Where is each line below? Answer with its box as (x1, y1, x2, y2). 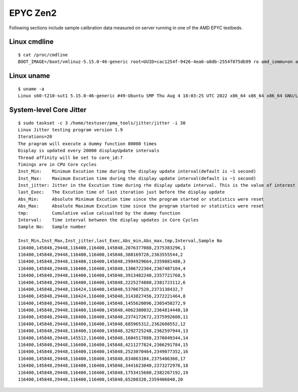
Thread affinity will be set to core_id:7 (18, 155, 123, 161)
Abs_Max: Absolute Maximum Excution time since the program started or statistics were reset (18, 203, 264, 209)
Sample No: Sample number (18, 224, 86, 230)
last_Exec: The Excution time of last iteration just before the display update (18, 189, 225, 195)
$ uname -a (18, 86, 45, 92)
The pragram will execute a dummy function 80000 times (18, 141, 157, 146)
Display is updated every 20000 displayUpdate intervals (18, 148, 160, 154)
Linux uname (9, 72, 50, 80)
